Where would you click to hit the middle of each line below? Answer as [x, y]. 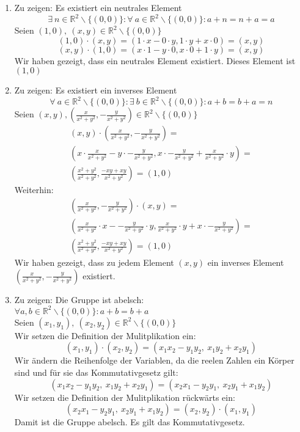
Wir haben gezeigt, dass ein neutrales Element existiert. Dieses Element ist [155, 60]
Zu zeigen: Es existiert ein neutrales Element [98, 7]
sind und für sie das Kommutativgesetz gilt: [96, 372]
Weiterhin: [34, 190]
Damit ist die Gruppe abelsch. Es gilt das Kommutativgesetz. [130, 422]
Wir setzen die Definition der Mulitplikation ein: [105, 335]
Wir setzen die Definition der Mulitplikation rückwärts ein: [125, 397]
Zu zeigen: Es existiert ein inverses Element [96, 90]
